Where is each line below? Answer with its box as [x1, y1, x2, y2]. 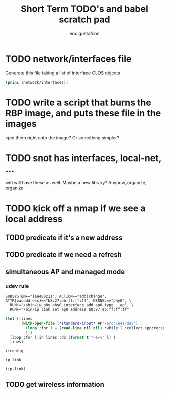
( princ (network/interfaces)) [5, 80, 69, 85]
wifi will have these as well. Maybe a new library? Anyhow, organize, [5, 180, 147, 186]
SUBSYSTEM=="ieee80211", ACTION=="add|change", [5, 294, 107, 299]
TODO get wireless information [5, 380, 105, 389]
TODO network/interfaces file [5, 53, 132, 64]
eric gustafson [69, 30, 100, 36]
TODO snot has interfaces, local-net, [5, 152, 162, 164]
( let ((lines [5, 316, 33, 321]
